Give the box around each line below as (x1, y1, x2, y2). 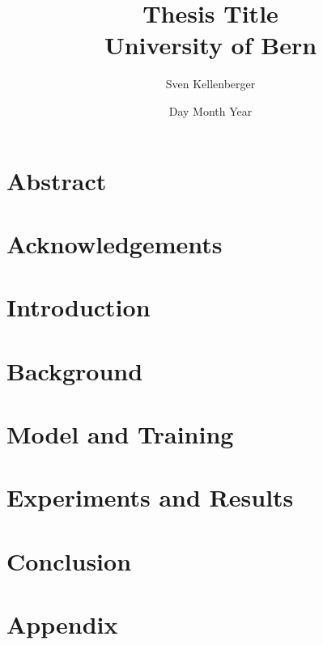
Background (6, 354, 143, 387)
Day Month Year (168, 102, 253, 119)
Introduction (6, 291, 151, 324)
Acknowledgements (6, 227, 223, 260)
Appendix (6, 608, 118, 641)
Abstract (6, 163, 107, 197)
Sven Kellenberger (165, 75, 256, 92)
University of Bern (104, 28, 317, 62)
